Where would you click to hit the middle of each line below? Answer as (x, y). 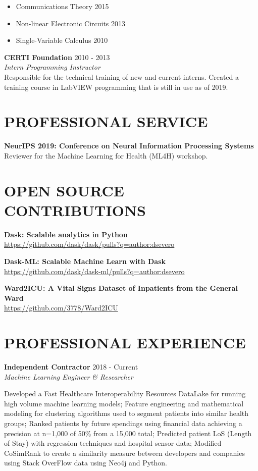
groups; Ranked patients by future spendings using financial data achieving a (123, 423)
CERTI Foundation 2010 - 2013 (57, 57)
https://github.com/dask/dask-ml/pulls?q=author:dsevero (94, 271)
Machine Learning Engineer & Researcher (69, 376)
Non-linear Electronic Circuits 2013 (71, 23)
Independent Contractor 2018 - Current (71, 367)
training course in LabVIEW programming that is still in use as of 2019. (116, 87)
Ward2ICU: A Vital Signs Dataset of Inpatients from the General (121, 288)
